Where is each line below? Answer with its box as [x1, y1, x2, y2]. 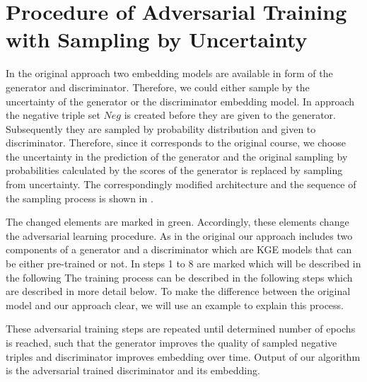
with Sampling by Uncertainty [6, 25, 308, 54]
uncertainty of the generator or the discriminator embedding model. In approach [6, 93, 355, 108]
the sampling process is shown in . [6, 190, 153, 205]
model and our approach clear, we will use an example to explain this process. [6, 297, 344, 312]
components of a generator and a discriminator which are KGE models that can [6, 242, 352, 257]
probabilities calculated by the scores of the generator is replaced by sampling [6, 163, 343, 178]
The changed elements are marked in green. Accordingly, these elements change [6, 214, 349, 229]
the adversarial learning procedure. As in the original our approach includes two [6, 228, 353, 243]
